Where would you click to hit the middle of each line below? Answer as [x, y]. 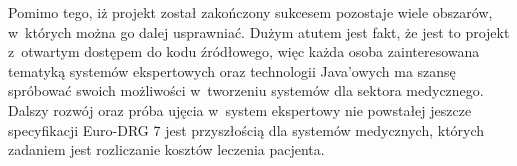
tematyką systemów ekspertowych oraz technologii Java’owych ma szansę [232, 70]
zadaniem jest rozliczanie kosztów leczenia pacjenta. [166, 149]
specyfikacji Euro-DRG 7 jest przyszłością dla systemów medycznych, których [246, 129]
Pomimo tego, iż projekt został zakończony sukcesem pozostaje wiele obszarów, [250, 12]
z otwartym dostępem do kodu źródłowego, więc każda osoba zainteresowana [244, 51]
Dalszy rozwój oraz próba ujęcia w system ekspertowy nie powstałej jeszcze [240, 109]
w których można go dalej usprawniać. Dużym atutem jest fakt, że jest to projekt [259, 31]
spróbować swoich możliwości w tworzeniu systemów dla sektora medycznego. [246, 90]
